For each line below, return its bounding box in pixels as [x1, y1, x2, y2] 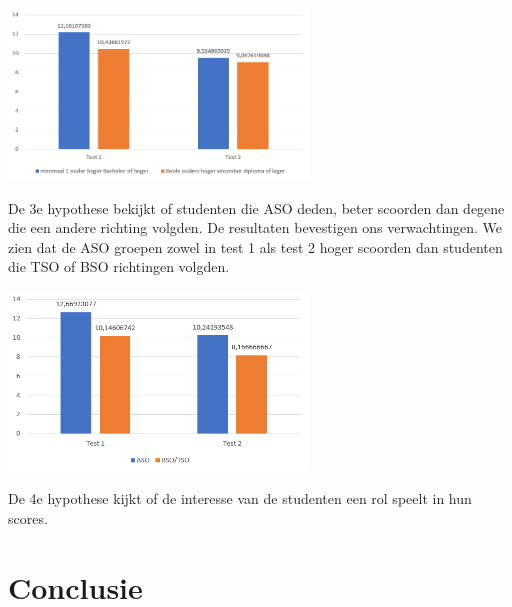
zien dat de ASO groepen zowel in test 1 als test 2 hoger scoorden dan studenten [8, 236, 503, 257]
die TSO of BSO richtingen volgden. [8, 256, 230, 277]
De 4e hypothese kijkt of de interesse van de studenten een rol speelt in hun [8, 488, 472, 509]
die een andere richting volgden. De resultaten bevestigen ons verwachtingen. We [8, 217, 503, 238]
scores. [8, 507, 48, 528]
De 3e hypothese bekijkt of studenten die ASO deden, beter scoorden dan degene [8, 197, 505, 218]
